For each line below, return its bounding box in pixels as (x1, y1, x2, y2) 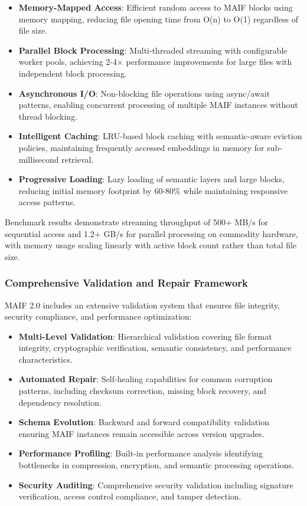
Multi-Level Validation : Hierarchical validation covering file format (18, 330, 272, 342)
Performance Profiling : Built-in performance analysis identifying (18, 447, 263, 459)
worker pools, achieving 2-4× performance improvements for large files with (18, 55, 292, 68)
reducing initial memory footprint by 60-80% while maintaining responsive (18, 184, 288, 196)
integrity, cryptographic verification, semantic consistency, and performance (18, 341, 292, 354)
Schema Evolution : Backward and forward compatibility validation (18, 416, 270, 428)
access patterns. (18, 196, 76, 208)
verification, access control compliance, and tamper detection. (18, 490, 241, 502)
